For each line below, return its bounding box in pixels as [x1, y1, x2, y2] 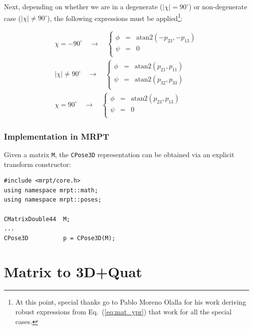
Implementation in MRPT [4, 130, 109, 142]
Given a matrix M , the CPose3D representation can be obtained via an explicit [4, 149, 235, 159]
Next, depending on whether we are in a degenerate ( [4, 1, 163, 11]
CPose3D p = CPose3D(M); [4, 234, 116, 242]
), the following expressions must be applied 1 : [47, 11, 183, 23]
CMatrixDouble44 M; [4, 215, 71, 223]
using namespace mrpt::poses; [4, 196, 102, 204]
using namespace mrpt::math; [4, 186, 98, 194]
